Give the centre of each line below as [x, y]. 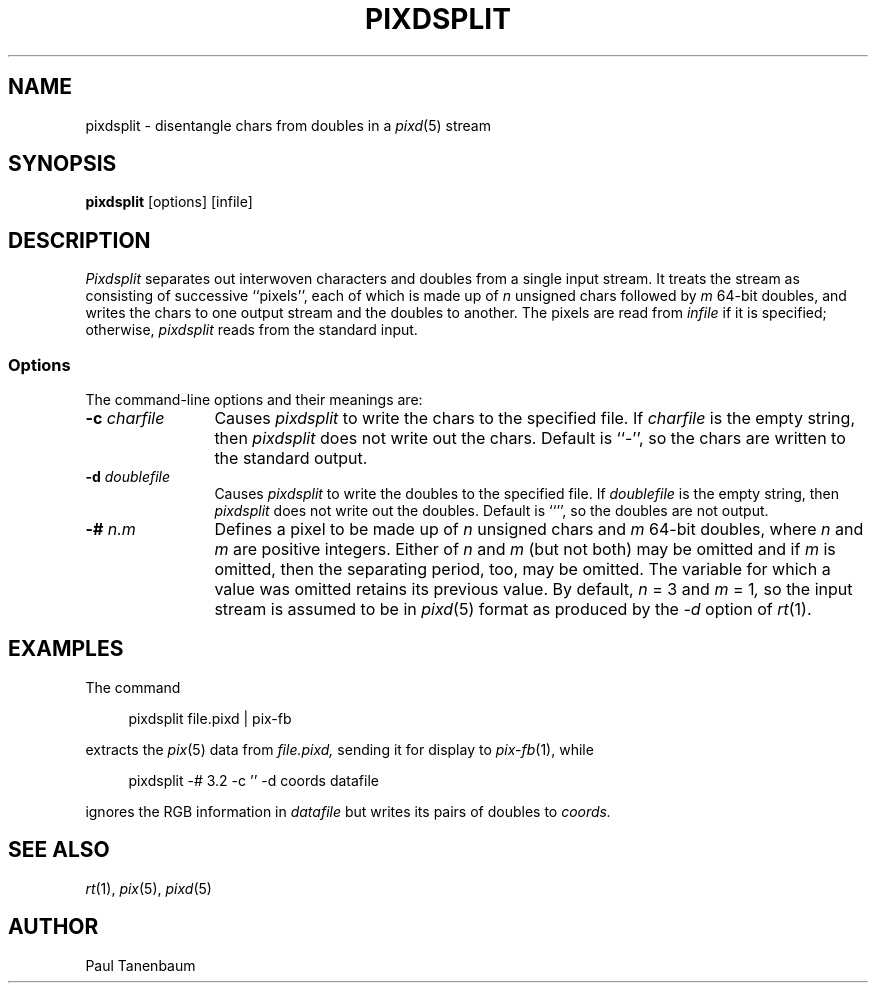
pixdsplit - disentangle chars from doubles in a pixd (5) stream [288, 125]
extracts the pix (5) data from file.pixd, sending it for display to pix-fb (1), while [339, 749]
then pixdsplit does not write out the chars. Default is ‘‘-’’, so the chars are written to [530, 438]
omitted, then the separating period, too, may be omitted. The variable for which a [522, 569]
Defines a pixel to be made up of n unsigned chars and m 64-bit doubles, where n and [539, 529]
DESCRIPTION [79, 240]
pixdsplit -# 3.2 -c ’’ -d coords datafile [253, 780]
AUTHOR [53, 927]
